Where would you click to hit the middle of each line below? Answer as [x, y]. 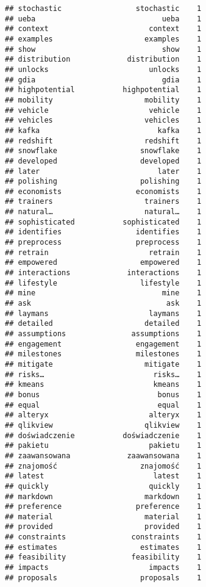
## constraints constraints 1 [103, 537]
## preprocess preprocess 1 [103, 243]
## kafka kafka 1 [103, 130]
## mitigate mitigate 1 [103, 364]
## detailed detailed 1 [103, 324]
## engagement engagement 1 [103, 344]
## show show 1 [103, 49]
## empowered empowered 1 [103, 263]
